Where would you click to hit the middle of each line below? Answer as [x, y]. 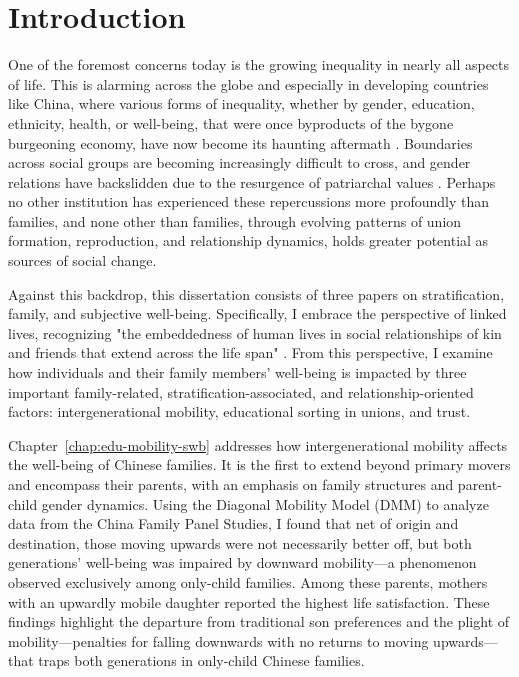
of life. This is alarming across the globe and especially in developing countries [248, 83]
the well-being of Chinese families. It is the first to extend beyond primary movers [259, 464]
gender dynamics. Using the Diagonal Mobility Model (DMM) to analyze [265, 503]
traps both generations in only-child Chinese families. [201, 660]
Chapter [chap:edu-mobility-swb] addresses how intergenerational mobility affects [258, 444]
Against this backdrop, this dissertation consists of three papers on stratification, [256, 293]
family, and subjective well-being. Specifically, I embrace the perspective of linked [257, 313]
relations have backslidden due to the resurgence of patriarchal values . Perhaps [252, 181]
